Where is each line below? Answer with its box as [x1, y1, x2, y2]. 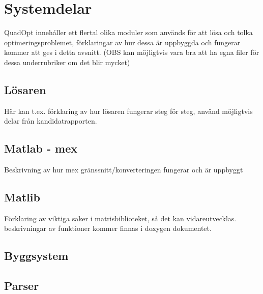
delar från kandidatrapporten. [4, 115, 97, 126]
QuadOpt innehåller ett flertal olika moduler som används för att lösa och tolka [4, 27, 253, 38]
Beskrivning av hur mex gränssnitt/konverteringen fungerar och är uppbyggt [4, 164, 243, 175]
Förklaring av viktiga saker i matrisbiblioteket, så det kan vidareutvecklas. [4, 213, 237, 223]
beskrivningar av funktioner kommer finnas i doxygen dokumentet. [4, 223, 212, 233]
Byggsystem [4, 248, 69, 263]
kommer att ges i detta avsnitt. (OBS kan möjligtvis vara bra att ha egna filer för [4, 47, 259, 57]
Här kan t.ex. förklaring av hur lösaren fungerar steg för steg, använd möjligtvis [4, 105, 253, 116]
